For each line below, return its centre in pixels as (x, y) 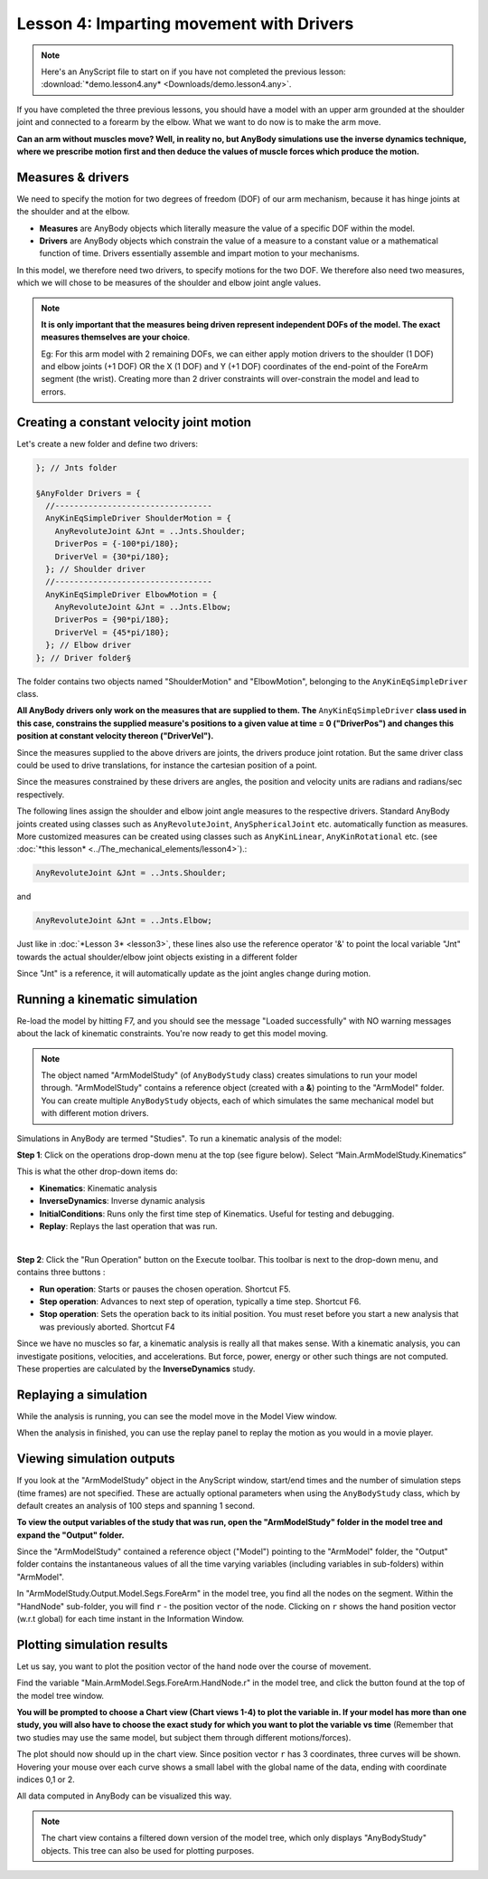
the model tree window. (60, 1695)
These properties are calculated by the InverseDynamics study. (136, 1369)
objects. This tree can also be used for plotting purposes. (148, 1850)
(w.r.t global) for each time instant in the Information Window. (130, 1619)
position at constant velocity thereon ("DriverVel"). (115, 736)
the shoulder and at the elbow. (73, 212)
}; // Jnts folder (76, 467)
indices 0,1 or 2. (46, 1779)
